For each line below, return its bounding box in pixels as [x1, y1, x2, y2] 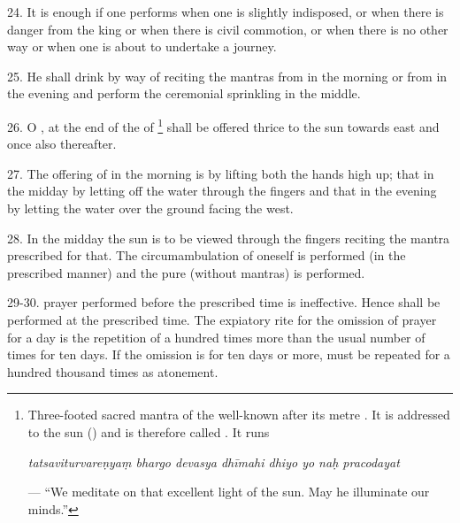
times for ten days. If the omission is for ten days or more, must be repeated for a [7, 345, 450, 364]
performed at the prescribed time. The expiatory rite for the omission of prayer [7, 310, 437, 328]
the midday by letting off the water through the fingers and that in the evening [7, 181, 437, 200]
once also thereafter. [7, 135, 117, 153]
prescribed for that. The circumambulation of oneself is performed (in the [7, 246, 406, 265]
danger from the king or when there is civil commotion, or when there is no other [7, 19, 448, 38]
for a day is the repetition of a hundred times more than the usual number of [7, 327, 425, 346]
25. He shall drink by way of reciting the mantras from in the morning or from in [7, 66, 448, 85]
